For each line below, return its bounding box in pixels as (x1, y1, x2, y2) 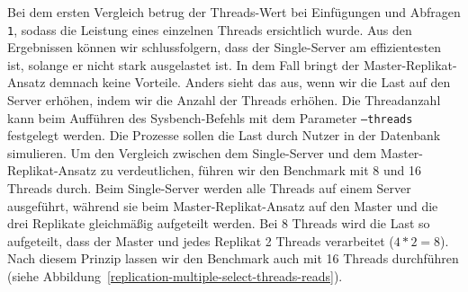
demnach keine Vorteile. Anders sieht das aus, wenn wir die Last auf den (49, 73, 451, 92)
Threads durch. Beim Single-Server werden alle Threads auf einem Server (7, 179, 411, 198)
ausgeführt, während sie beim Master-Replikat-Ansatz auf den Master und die (7, 196, 438, 215)
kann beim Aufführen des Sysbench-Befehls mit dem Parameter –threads (7, 108, 413, 127)
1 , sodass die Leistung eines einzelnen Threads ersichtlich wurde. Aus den (7, 20, 412, 39)
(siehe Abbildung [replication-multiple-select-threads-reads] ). (7, 267, 343, 286)
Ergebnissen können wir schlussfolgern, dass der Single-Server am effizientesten (7, 38, 442, 57)
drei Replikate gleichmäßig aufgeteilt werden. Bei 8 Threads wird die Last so (7, 214, 430, 233)
